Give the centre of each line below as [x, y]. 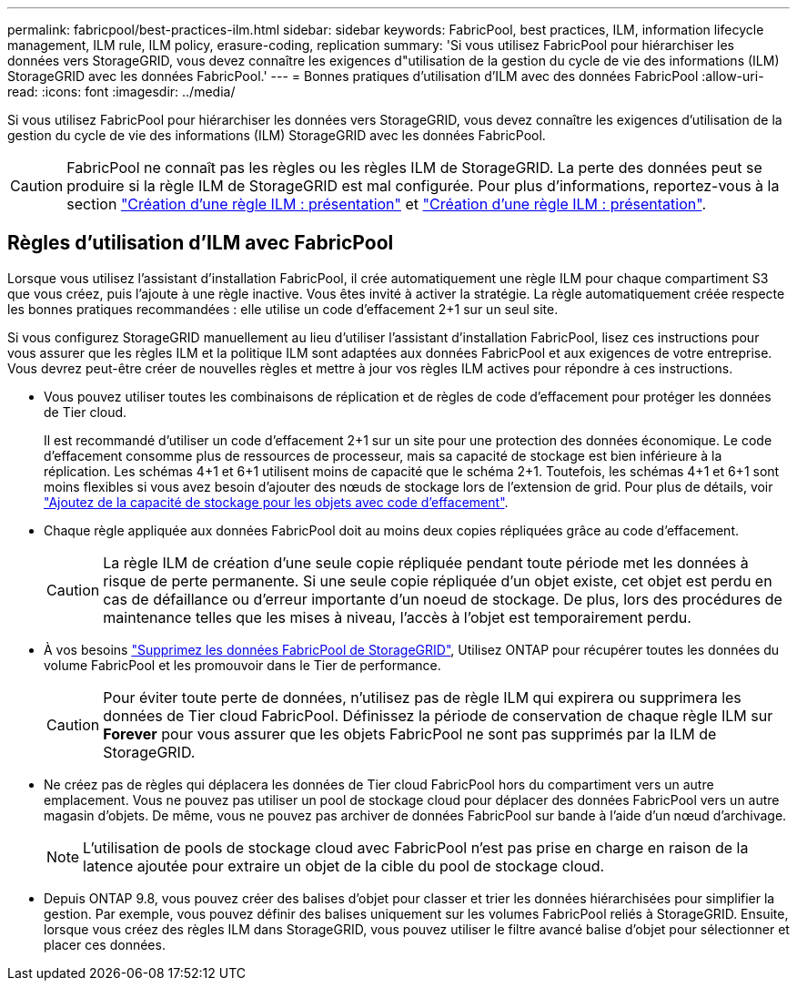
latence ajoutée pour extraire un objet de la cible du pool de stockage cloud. [344, 866]
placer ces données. [105, 944]
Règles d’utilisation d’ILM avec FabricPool [201, 243]
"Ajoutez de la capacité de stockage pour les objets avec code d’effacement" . [276, 502]
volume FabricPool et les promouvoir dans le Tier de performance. [242, 665]
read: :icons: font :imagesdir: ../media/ [121, 92]
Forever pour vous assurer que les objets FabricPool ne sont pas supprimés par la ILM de [410, 733]
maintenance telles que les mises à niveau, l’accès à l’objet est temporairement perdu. [397, 617]
